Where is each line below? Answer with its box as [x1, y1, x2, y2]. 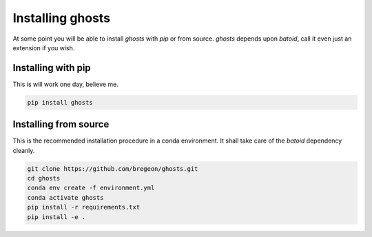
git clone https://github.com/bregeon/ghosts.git [27, 165, 198, 172]
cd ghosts [27, 174, 61, 183]
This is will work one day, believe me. [12, 80, 118, 88]
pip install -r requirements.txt [27, 203, 141, 212]
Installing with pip [12, 62, 91, 74]
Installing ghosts [12, 10, 110, 25]
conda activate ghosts [27, 194, 104, 201]
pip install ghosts [27, 99, 93, 106]
